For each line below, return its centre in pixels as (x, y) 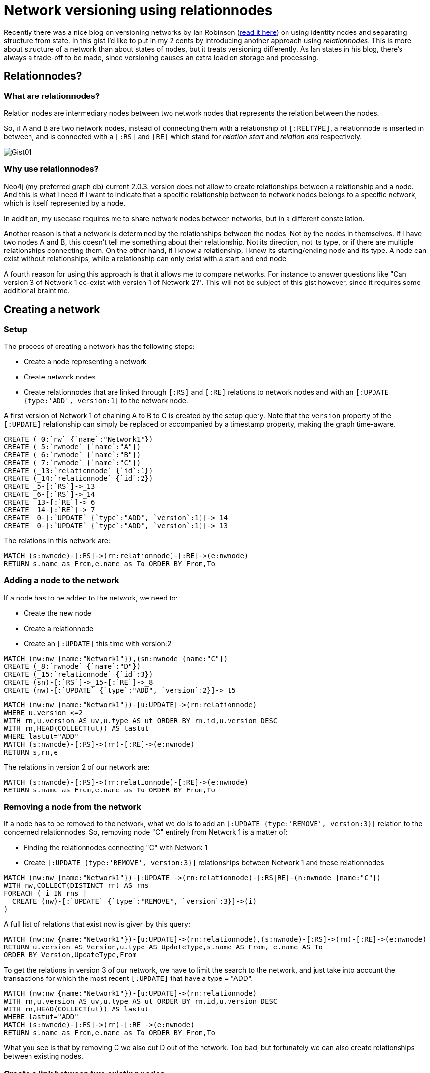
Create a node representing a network (85, 361)
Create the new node (57, 613)
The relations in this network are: (57, 540)
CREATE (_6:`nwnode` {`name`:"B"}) (72, 455)
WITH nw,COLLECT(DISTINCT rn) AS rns (77, 886)
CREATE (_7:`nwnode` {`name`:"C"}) (72, 462)
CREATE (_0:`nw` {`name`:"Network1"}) (79, 439)
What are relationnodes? (52, 96)
